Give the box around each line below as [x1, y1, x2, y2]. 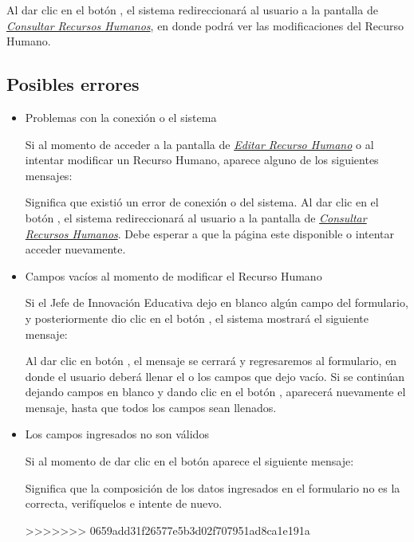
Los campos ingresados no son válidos [25, 426, 209, 442]
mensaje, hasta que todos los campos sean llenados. [25, 399, 277, 415]
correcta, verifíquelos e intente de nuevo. [25, 495, 223, 512]
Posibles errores [6, 72, 140, 96]
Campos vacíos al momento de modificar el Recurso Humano [25, 267, 322, 284]
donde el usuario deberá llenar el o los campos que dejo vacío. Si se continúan [25, 367, 405, 384]
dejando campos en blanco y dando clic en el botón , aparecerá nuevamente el [25, 383, 406, 400]
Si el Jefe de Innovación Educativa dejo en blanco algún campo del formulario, [25, 294, 408, 311]
